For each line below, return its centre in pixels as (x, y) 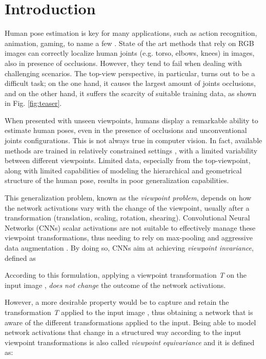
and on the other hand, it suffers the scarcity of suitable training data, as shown (131, 93)
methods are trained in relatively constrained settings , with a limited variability (131, 150)
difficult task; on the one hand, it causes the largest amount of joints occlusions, (130, 83)
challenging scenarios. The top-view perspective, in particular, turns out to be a (130, 73)
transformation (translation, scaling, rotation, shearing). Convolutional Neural (127, 218)
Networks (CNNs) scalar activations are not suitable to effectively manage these (130, 227)
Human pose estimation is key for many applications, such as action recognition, (131, 33)
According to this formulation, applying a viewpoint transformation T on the (126, 275)
